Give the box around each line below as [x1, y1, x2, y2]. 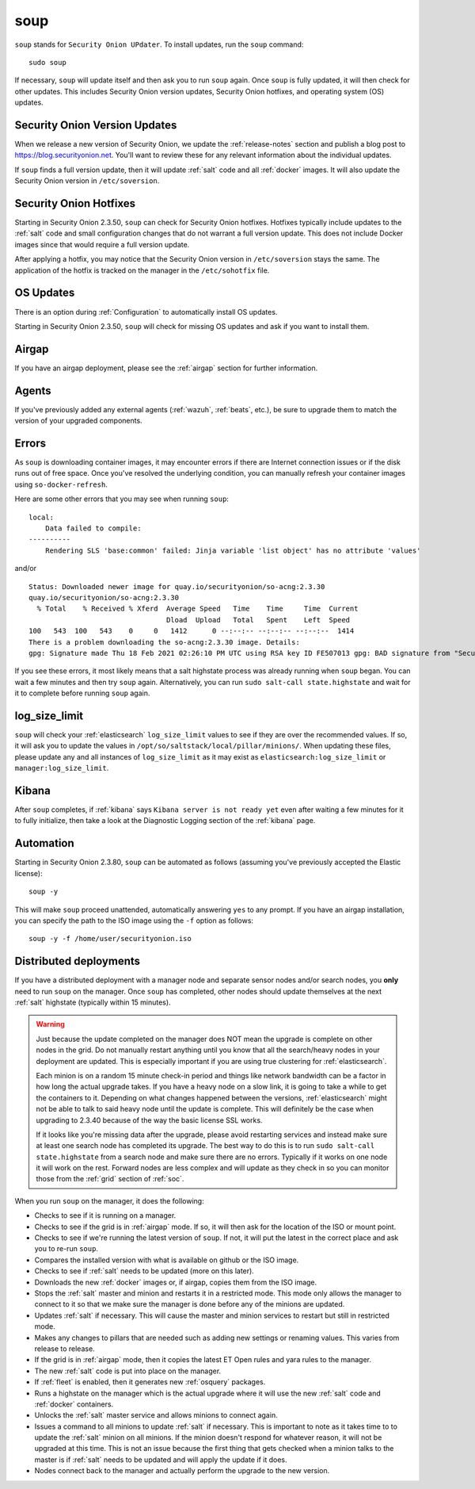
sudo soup [28, 58, 66, 67]
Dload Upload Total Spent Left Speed [166, 615, 351, 624]
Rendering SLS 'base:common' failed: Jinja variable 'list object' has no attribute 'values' [44, 545, 421, 555]
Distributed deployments [14, 955, 141, 968]
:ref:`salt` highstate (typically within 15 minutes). [14, 997, 171, 1007]
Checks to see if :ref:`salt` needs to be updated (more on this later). [34, 1266, 255, 1276]
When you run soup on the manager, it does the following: [14, 1196, 205, 1205]
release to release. [34, 1344, 95, 1353]
